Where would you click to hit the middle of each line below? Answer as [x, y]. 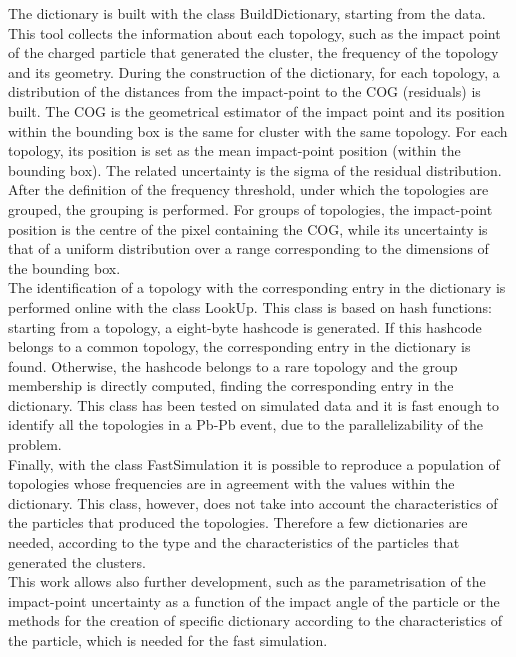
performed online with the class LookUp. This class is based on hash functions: [250, 306]
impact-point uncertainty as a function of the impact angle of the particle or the [254, 600]
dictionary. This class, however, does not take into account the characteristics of [253, 502]
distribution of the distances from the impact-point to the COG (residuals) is [244, 91]
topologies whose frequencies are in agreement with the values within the [231, 483]
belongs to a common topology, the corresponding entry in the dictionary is [239, 346]
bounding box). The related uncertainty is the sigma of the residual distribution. [255, 169]
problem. [35, 444]
